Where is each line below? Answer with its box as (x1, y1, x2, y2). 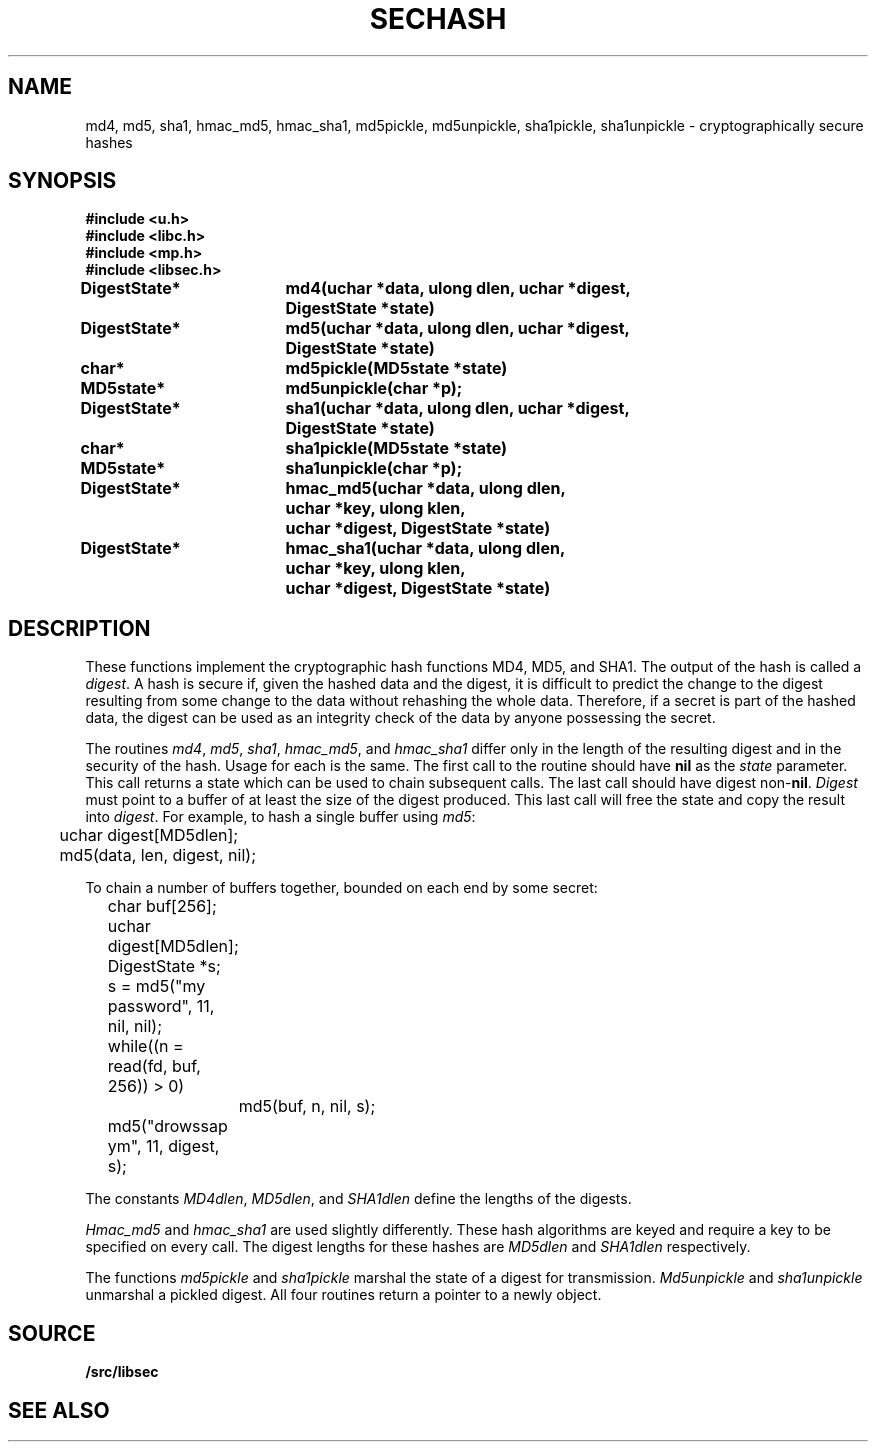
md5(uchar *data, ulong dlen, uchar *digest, (285, 318, 630, 339)
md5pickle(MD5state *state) (285, 358, 508, 379)
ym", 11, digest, (107, 1136, 220, 1157)
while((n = (107, 1036, 184, 1057)
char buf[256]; (107, 896, 217, 917)
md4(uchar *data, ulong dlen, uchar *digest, (285, 278, 631, 299)
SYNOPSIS (8, 168, 117, 194)
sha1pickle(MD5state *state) (285, 438, 508, 459)
